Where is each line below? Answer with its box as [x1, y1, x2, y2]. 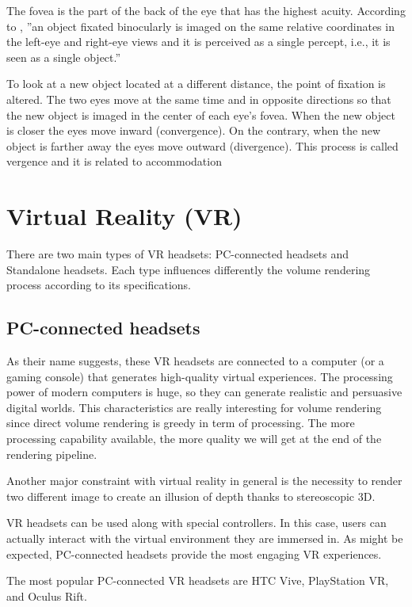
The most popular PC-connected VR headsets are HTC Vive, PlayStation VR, [6, 572, 389, 589]
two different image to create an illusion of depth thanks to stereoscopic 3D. [6, 487, 376, 504]
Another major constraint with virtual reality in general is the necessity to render [6, 472, 402, 489]
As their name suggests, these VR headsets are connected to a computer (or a [6, 353, 384, 369]
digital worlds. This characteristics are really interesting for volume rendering [6, 399, 382, 415]
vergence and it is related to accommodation [6, 153, 222, 170]
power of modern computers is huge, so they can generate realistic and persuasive [6, 384, 402, 400]
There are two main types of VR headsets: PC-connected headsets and [6, 246, 349, 262]
